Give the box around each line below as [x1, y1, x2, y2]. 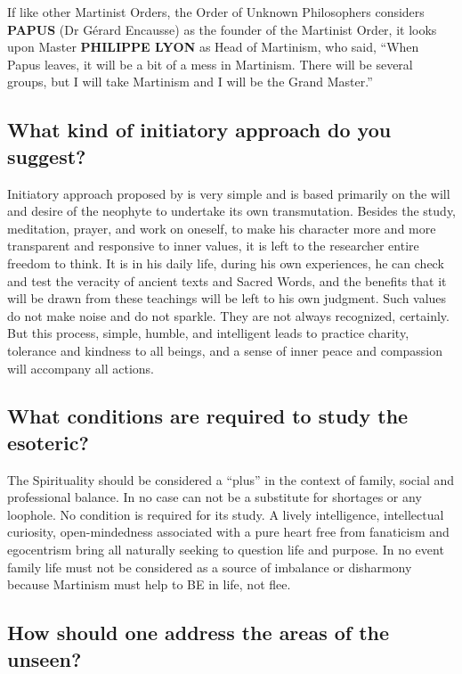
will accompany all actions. [7, 358, 154, 377]
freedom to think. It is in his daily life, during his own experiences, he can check [7, 253, 444, 272]
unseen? [7, 645, 82, 672]
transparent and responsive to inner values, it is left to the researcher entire [7, 236, 419, 255]
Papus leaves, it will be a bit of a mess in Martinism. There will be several [7, 54, 413, 73]
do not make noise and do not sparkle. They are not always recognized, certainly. [7, 306, 450, 325]
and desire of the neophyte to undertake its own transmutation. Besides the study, [7, 201, 456, 220]
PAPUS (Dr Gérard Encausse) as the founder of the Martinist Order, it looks [7, 20, 437, 38]
